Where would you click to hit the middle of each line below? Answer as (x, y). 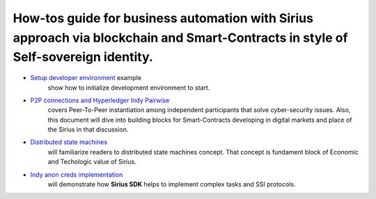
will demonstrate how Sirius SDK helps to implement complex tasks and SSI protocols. (172, 184)
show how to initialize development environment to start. (129, 88)
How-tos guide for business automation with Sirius (163, 18)
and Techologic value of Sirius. (92, 162)
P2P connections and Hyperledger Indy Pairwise (100, 100)
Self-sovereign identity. (83, 57)
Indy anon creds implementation (77, 175)
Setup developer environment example (86, 78)
